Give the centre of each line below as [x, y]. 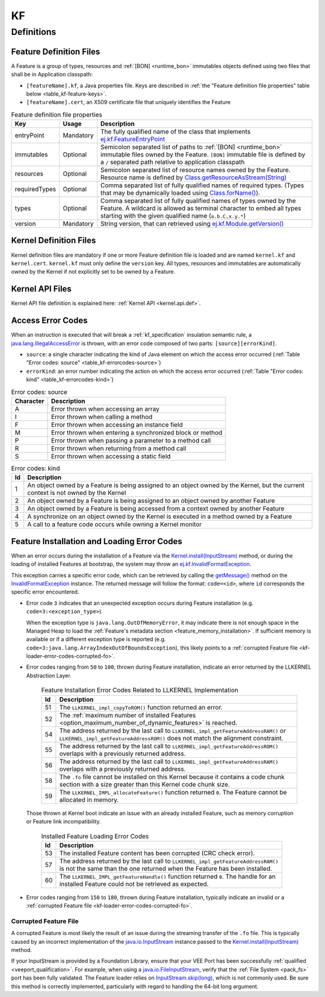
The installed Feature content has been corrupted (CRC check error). [157, 853]
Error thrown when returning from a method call [119, 448]
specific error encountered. [45, 592]
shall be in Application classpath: [52, 75]
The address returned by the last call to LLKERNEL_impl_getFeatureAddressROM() [169, 746]
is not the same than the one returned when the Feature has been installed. [166, 868]
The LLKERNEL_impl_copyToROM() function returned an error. [141, 707]
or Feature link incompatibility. [63, 821]
